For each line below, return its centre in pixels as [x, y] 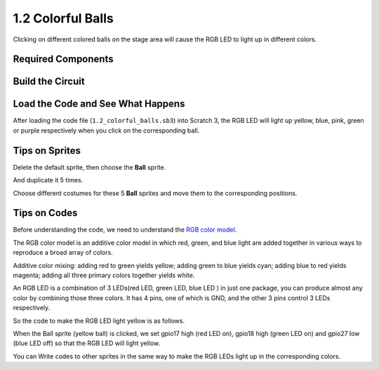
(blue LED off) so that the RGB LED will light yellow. [87, 343]
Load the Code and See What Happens [99, 104]
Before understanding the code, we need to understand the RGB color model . [125, 230]
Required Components [63, 59]
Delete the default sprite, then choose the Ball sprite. [89, 167]
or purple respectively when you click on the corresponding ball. [106, 130]
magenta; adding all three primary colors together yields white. [104, 275]
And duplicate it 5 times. [48, 180]
